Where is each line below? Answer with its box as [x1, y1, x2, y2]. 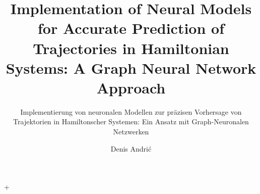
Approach [96, 77, 166, 98]
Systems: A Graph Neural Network [6, 57, 256, 78]
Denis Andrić [110, 143, 152, 154]
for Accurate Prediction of [37, 18, 225, 38]
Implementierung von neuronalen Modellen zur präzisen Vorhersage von [20, 106, 242, 117]
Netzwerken [113, 126, 149, 137]
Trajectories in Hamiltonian [33, 37, 229, 58]
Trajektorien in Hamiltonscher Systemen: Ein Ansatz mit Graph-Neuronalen [13, 116, 249, 127]
